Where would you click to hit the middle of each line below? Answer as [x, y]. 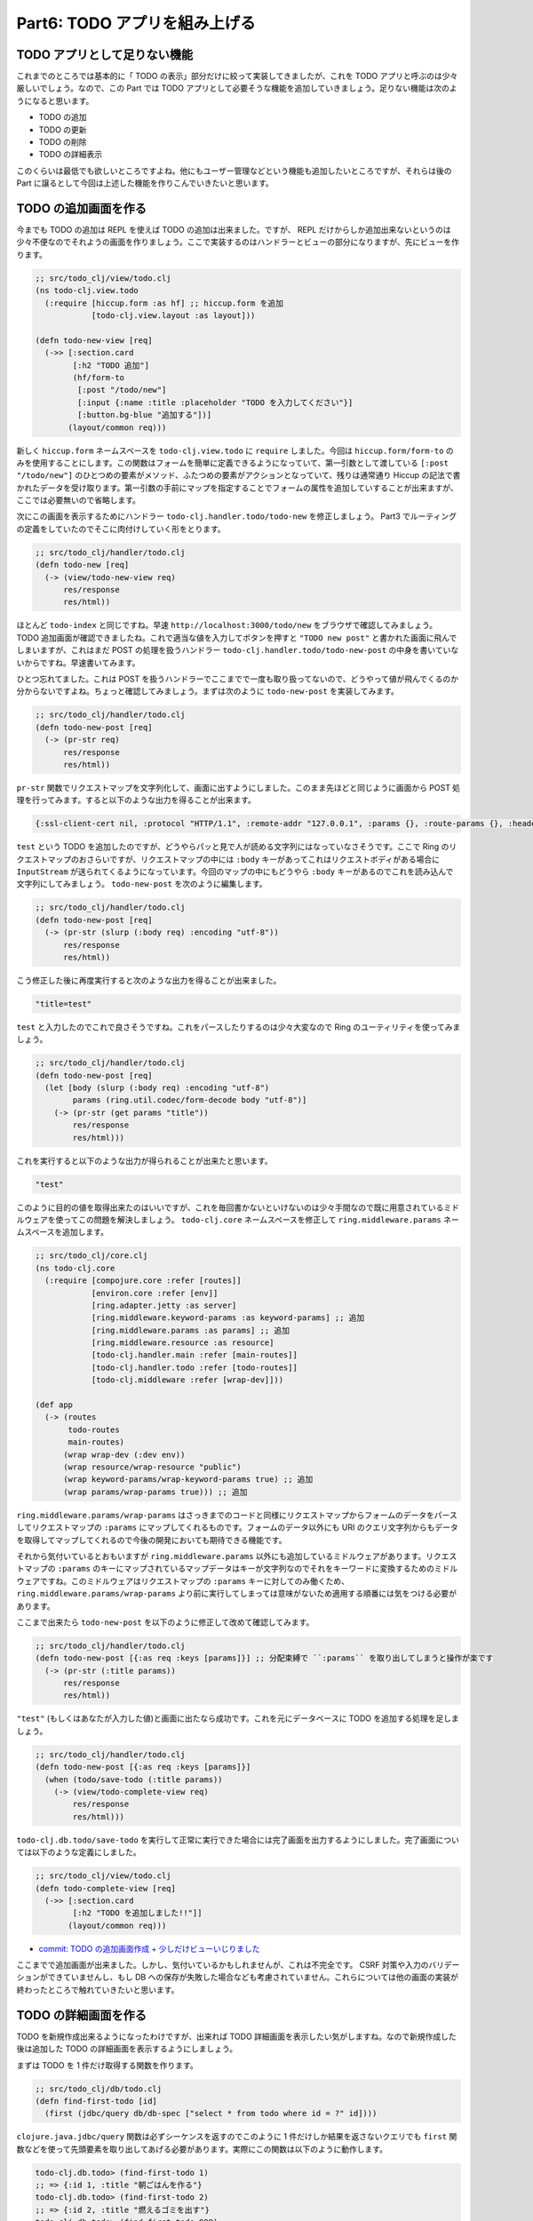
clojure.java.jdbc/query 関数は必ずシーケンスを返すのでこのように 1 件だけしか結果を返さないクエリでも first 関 [237, 2137]
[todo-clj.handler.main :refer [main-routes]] [194, 1355]
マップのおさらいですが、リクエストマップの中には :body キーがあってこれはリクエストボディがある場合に [243, 859]
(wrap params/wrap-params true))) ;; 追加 [155, 1492]
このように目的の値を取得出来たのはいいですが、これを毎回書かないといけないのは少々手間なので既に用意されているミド [238, 1207]
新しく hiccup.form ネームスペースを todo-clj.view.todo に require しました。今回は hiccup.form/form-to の [235, 450]
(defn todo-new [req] [82, 565]
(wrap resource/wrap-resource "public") [152, 1467]
